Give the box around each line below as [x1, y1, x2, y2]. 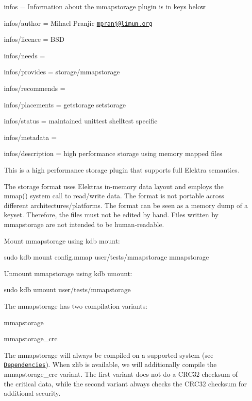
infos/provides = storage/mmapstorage [4, 67, 120, 77]
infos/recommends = [4, 83, 66, 93]
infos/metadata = [4, 132, 57, 142]
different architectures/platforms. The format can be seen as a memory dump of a [4, 200, 248, 210]
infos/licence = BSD [4, 34, 65, 44]
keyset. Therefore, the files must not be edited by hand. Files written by [4, 209, 218, 220]
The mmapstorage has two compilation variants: [4, 300, 148, 311]
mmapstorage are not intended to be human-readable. [4, 219, 164, 229]
